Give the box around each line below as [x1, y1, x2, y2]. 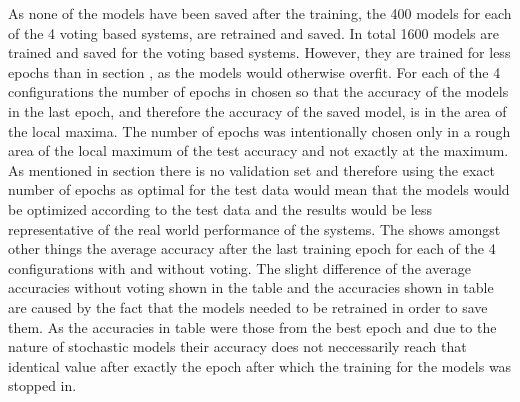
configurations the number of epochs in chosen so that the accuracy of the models [8, 81, 509, 102]
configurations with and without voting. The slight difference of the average [8, 257, 472, 278]
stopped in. [8, 375, 77, 396]
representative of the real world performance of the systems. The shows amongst [8, 218, 501, 239]
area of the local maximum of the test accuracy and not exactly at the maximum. [8, 140, 509, 161]
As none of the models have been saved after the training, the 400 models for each [8, 3, 512, 23]
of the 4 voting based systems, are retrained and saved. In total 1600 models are [8, 22, 499, 43]
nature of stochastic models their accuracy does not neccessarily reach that [8, 336, 467, 357]
